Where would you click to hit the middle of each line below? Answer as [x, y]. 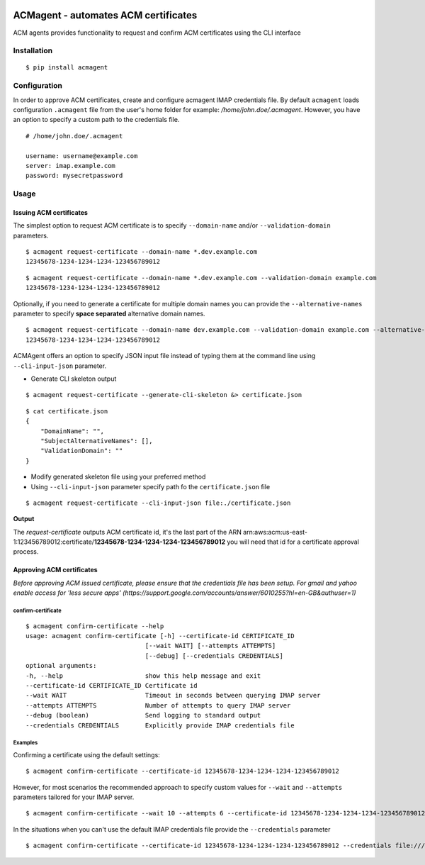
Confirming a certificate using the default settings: [87, 754]
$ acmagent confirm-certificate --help [95, 626]
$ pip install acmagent [67, 68]
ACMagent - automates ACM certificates [105, 15]
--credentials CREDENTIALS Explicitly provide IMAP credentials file [160, 725]
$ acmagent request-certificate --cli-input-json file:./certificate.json [158, 503]
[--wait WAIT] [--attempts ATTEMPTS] [210, 646]
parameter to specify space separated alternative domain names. [109, 314]
